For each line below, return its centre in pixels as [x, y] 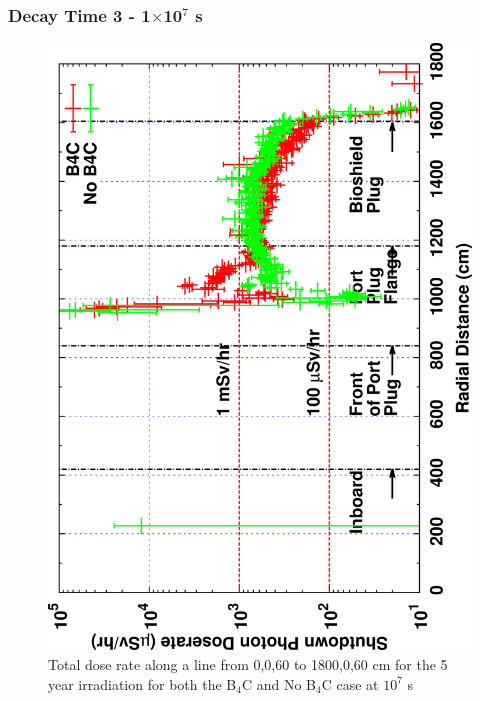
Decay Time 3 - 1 [79, 14]
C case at [350, 683]
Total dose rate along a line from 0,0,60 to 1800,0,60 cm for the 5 [248, 664]
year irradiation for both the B [142, 683]
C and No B [278, 683]
